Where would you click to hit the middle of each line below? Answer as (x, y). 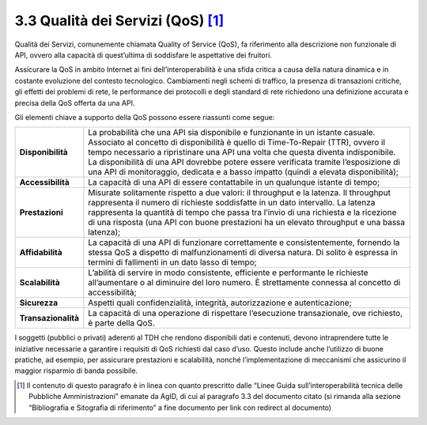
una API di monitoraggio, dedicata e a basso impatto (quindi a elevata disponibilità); (244, 172)
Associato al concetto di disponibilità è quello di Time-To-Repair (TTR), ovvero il (237, 142)
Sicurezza (39, 303)
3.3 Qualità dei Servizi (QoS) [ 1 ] (119, 21)
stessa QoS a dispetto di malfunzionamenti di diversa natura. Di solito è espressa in (243, 253)
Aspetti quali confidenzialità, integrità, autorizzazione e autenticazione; (220, 303)
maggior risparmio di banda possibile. (76, 370)
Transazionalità (49, 318)
